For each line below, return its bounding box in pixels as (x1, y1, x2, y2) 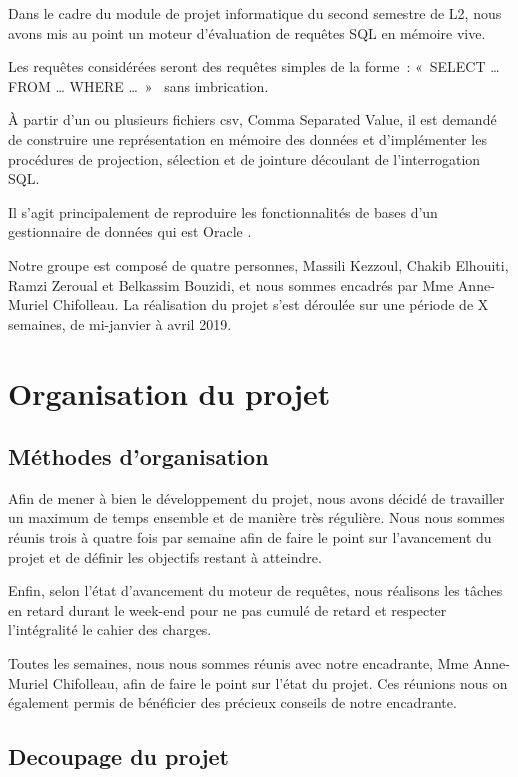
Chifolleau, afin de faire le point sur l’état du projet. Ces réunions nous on (52, 672, 508, 693)
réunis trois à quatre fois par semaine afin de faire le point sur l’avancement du (8, 527, 492, 548)
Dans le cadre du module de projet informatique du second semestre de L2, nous (8, 3, 502, 23)
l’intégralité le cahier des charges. (8, 619, 212, 640)
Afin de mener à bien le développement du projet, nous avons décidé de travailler (8, 487, 505, 508)
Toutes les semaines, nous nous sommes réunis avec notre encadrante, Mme (8, 653, 469, 674)
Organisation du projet (8, 372, 331, 413)
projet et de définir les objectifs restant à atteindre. (8, 546, 322, 567)
